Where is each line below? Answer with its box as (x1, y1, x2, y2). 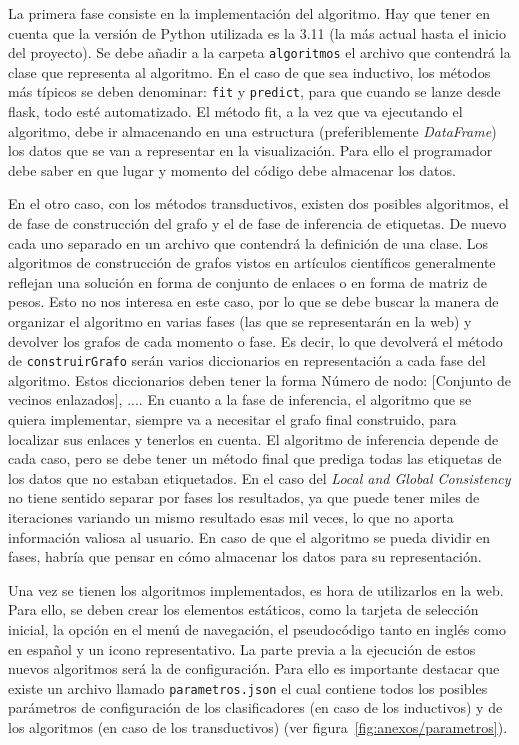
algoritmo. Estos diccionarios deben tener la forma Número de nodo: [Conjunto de (8, 369, 512, 390)
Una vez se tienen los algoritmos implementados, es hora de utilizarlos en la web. (8, 579, 504, 600)
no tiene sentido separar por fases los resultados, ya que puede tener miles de (8, 487, 480, 508)
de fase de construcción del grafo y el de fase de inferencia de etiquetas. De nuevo (8, 213, 507, 234)
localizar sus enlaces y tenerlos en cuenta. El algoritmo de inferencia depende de (8, 428, 499, 449)
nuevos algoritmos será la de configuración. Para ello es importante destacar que (8, 658, 500, 679)
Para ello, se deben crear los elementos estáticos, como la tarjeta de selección (8, 599, 479, 620)
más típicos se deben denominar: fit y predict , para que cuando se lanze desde (8, 81, 501, 102)
